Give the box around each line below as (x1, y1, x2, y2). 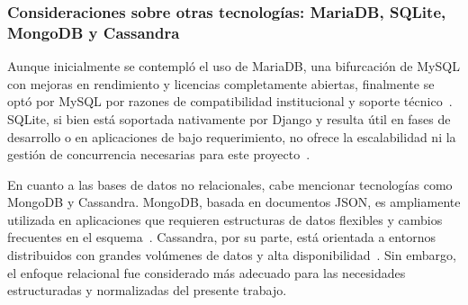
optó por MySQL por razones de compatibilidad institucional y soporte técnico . (7, 92, 453, 111)
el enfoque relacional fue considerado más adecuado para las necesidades (7, 263, 406, 282)
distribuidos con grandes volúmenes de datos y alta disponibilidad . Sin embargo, (7, 246, 456, 265)
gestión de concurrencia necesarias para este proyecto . (7, 145, 310, 164)
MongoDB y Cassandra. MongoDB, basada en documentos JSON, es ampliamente (7, 193, 461, 211)
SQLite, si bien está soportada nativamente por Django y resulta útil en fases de (7, 109, 451, 128)
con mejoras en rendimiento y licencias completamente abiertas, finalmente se (7, 74, 435, 93)
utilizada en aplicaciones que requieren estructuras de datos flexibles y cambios (7, 210, 443, 229)
